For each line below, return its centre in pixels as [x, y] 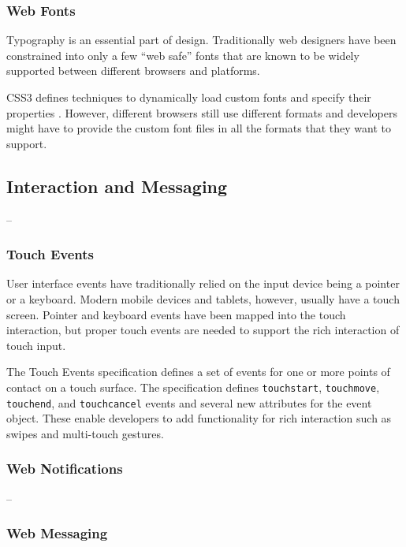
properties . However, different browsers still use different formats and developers [202, 112]
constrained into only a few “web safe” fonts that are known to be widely [183, 55]
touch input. [36, 345]
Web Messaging [57, 533]
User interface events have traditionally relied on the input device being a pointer [203, 283]
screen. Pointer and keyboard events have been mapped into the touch [176, 314]
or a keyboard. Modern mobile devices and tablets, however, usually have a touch [203, 298]
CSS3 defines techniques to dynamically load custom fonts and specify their [189, 97]
